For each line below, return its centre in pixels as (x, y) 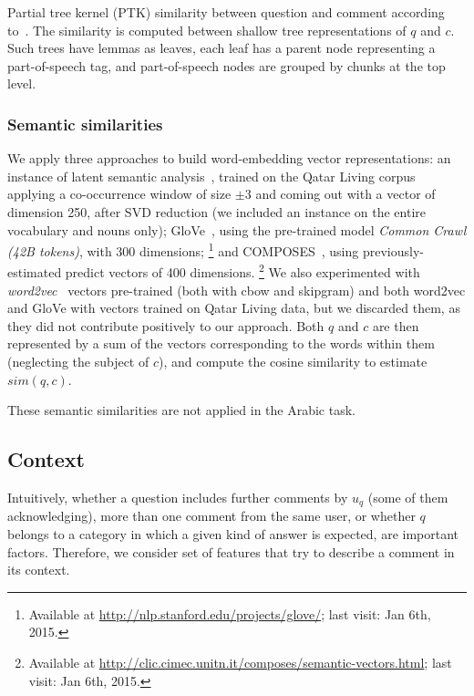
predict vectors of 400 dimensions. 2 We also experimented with (242, 271)
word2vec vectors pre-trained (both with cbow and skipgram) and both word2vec (237, 290)
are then (396, 325)
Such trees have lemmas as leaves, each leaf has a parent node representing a (222, 48)
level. (22, 83)
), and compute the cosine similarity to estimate (293, 362)
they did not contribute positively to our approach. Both (166, 325)
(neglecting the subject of (78, 362)
